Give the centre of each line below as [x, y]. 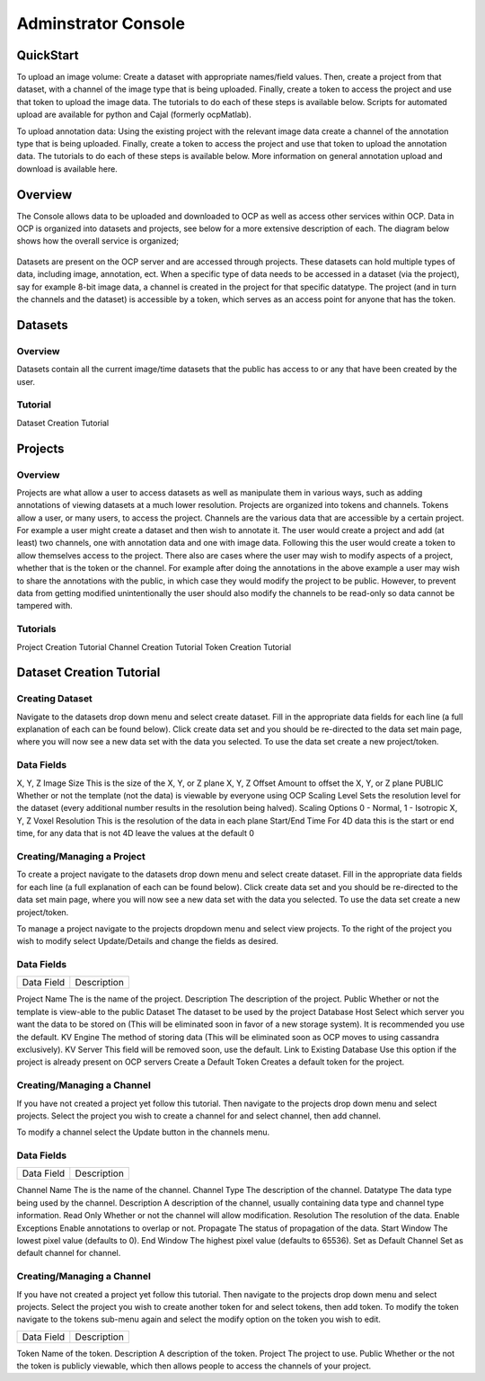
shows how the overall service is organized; [98, 241]
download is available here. [67, 169]
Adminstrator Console [101, 23]
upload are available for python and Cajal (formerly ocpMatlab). [134, 115]
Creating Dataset [55, 699]
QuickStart [48, 55]
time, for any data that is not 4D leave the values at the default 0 [136, 833]
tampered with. [44, 606]
